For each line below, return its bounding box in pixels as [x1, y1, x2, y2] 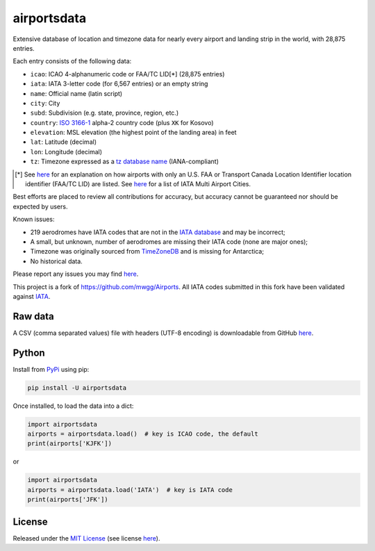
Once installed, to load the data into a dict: [12, 402, 134, 410]
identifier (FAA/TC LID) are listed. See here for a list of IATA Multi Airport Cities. [25, 180, 251, 188]
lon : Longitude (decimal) [30, 147, 103, 156]
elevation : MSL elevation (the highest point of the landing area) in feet [30, 129, 237, 137]
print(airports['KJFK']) [27, 440, 112, 447]
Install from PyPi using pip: [12, 365, 90, 373]
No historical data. [30, 257, 83, 265]
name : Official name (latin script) [30, 89, 123, 97]
